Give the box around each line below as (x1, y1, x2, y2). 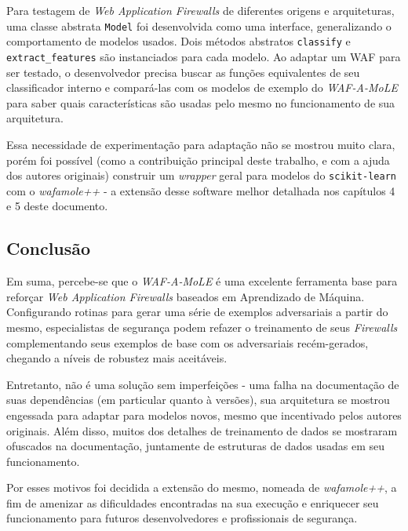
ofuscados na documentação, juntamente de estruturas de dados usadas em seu (6, 438, 385, 454)
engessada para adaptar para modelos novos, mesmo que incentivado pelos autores (6, 406, 402, 423)
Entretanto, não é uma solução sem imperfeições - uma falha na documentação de (6, 376, 399, 392)
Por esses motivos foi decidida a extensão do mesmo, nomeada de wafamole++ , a (6, 479, 397, 496)
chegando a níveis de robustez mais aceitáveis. (6, 350, 228, 366)
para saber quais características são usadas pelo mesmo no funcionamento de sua (6, 94, 395, 111)
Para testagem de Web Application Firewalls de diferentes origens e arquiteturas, (6, 2, 395, 18)
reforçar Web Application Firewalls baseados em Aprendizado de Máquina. (6, 288, 365, 304)
